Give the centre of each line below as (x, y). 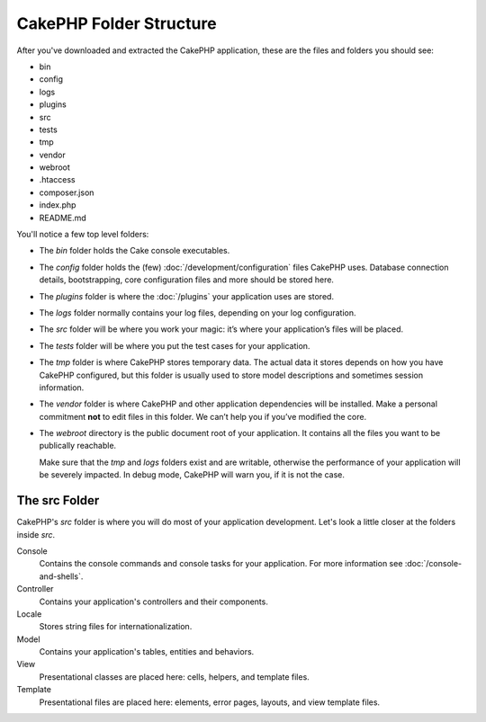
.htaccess (57, 180)
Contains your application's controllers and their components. (154, 602)
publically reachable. (78, 446)
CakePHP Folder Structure (117, 23)
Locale (29, 614)
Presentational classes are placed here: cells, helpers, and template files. (174, 677)
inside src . (36, 534)
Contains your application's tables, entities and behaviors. (147, 652)
